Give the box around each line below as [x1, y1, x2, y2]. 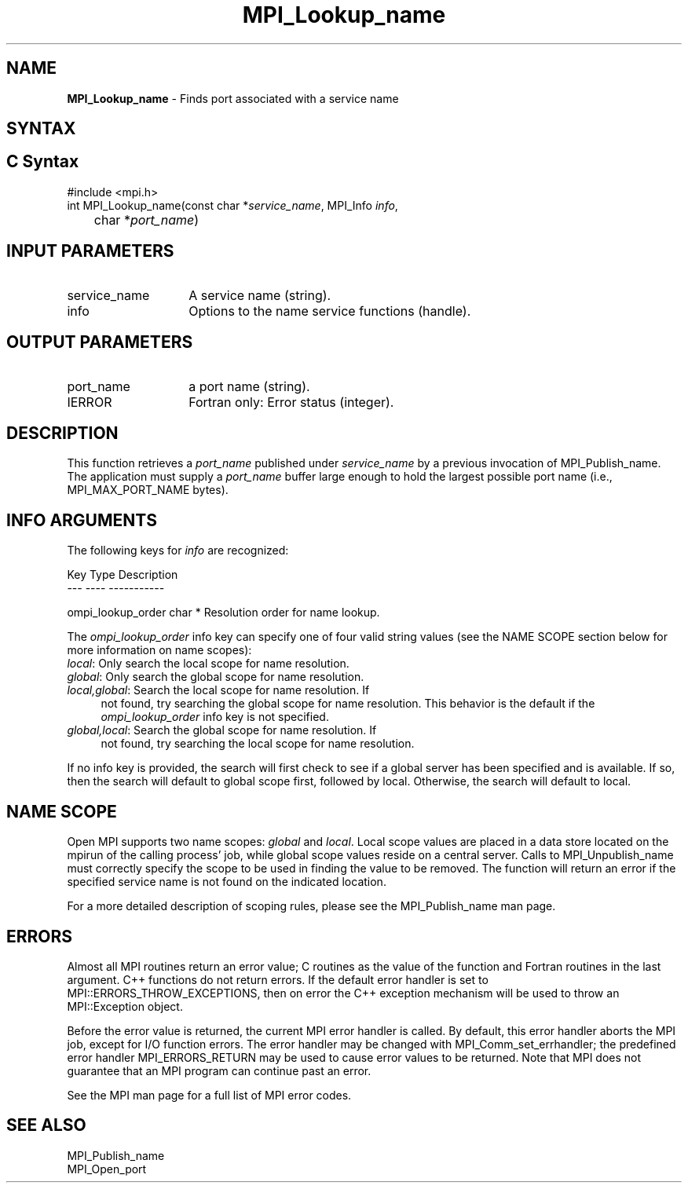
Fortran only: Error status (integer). [188, 393, 394, 410]
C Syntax [6, 152, 79, 172]
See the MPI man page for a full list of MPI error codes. [67, 1088, 352, 1102]
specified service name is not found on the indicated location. [67, 875, 386, 889]
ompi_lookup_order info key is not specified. [101, 710, 329, 724]
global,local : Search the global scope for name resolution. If [67, 723, 377, 737]
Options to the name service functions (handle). [188, 302, 471, 319]
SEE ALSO [6, 1115, 86, 1136]
